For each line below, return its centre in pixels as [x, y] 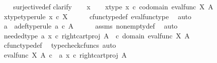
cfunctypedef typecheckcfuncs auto [60, 45]
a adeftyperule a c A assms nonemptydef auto [91, 26]
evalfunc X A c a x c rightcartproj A [65, 54]
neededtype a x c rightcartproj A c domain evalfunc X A [97, 35]
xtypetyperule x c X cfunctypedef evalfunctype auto [97, 16]
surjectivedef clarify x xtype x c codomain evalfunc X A [113, 6]
